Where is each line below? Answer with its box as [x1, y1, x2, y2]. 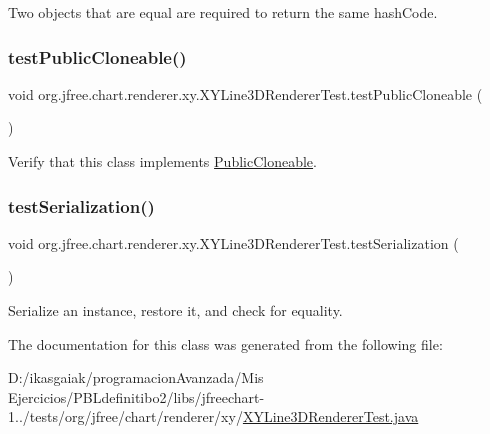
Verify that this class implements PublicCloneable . [8, 151, 317, 171]
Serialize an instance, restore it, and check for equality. [8, 300, 343, 320]
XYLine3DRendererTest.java [242, 406, 419, 427]
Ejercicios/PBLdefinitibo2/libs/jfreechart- [8, 386, 265, 407]
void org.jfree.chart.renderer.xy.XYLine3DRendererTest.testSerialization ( [8, 232, 459, 253]
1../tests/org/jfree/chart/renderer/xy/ [8, 406, 243, 427]
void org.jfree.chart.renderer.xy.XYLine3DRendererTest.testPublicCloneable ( [8, 83, 483, 104]
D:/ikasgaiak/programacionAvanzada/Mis [8, 367, 264, 388]
